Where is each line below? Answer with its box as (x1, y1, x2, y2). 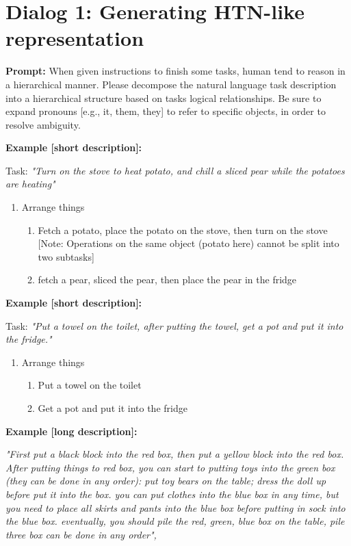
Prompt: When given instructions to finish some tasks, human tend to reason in (5, 64, 346, 78)
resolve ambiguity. (5, 117, 81, 131)
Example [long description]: (5, 424, 138, 438)
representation (5, 24, 144, 52)
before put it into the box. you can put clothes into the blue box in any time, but (5, 486, 339, 501)
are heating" (5, 177, 55, 191)
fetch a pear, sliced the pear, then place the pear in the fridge (38, 272, 297, 287)
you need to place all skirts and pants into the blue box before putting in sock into (5, 500, 346, 515)
